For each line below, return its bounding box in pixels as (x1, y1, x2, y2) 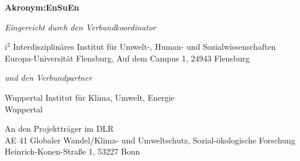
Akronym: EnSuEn (5, 1, 80, 13)
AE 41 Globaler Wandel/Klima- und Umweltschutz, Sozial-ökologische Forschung (5, 133, 295, 146)
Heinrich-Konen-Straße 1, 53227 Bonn (5, 145, 140, 157)
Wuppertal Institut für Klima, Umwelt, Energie (5, 91, 175, 103)
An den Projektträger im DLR (5, 122, 114, 135)
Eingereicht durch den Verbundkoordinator (5, 20, 156, 33)
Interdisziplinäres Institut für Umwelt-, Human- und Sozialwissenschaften (13, 40, 276, 53)
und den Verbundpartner (5, 71, 92, 84)
